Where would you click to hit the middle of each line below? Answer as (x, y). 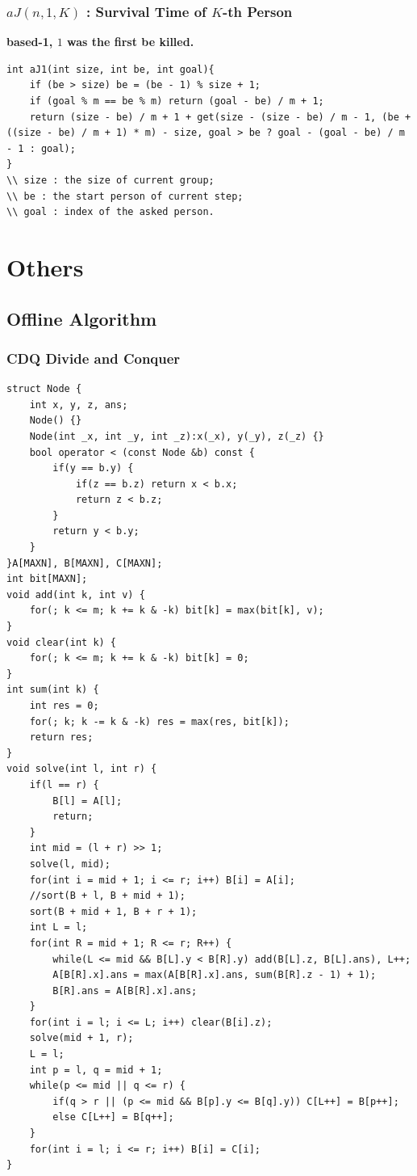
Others (45, 266)
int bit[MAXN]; (47, 579)
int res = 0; (64, 706)
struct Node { (44, 389)
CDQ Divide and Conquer (94, 358)
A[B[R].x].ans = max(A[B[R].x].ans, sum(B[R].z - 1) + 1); (215, 975)
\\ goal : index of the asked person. (111, 212)
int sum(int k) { (53, 690)
